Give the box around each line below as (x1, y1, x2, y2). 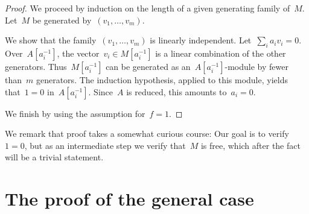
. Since (88, 85, 113, 98)
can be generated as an (106, 60, 191, 72)
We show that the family (5, 34, 97, 46)
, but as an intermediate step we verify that (24, 139, 186, 151)
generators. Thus (5, 60, 67, 72)
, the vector (57, 46, 100, 59)
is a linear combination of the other (155, 46, 286, 59)
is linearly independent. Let (150, 34, 252, 46)
